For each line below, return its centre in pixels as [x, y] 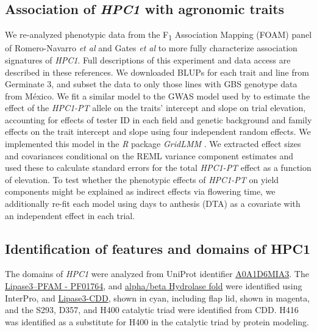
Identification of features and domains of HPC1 [158, 248]
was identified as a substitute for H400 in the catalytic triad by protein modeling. [157, 321]
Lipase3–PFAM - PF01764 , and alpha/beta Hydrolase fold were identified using [154, 286]
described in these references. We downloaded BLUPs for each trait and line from [157, 72]
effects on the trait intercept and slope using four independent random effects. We [158, 132]
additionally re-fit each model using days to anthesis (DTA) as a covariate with [153, 204]
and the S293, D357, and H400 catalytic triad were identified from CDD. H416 [152, 310]
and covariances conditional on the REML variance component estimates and [149, 155]
